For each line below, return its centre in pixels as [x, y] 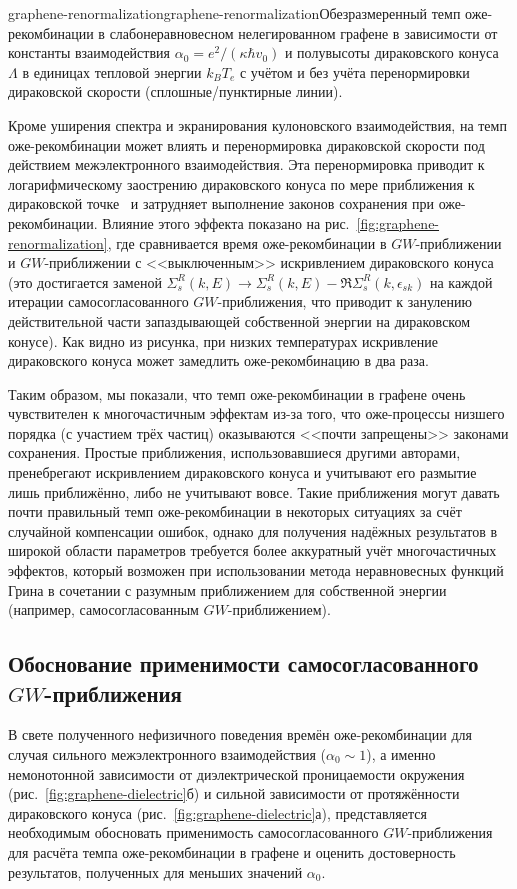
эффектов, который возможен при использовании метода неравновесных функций [256, 570]
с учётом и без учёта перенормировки [354, 71]
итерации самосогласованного [98, 301]
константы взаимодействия [89, 52]
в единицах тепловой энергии [112, 71]
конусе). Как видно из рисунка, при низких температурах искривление [223, 340]
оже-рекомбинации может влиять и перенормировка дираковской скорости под [246, 144]
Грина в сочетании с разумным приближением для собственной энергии [227, 589]
